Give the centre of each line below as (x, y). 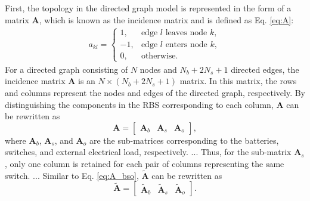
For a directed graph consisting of (66, 69)
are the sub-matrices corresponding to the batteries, (184, 140)
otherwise (158, 56)
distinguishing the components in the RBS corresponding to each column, (139, 104)
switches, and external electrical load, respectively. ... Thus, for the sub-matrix (148, 152)
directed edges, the (265, 69)
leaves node (186, 33)
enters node (186, 44)
